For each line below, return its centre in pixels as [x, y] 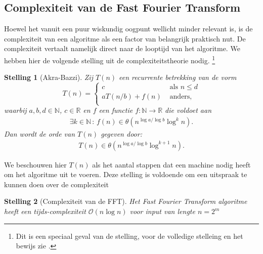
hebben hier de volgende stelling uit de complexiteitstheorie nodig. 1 [110, 59]
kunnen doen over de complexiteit [56, 184]
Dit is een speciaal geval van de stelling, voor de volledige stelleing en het [129, 236]
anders [180, 97]
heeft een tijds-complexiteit [45, 211]
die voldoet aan [188, 110]
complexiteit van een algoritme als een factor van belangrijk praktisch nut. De [125, 38]
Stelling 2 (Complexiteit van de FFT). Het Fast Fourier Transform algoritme [126, 201]
